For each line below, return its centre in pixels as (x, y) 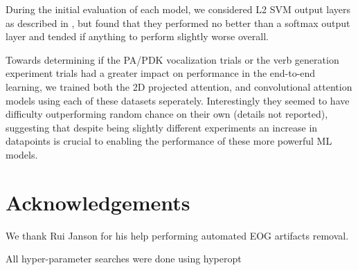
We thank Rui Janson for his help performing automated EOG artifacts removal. (177, 235)
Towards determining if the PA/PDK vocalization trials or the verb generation (172, 59)
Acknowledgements (98, 202)
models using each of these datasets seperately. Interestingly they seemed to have (178, 100)
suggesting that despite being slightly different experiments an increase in (162, 127)
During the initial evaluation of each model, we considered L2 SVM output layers (178, 9)
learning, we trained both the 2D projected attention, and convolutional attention (179, 86)
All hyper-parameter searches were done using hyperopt (124, 259)
